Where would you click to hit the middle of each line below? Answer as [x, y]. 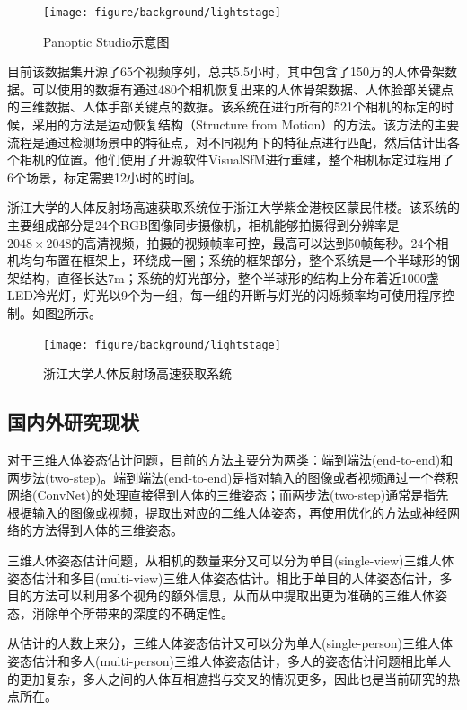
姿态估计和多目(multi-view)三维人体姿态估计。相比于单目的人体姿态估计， [224, 577]
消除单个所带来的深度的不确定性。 [132, 612]
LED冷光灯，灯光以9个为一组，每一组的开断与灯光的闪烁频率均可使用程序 [225, 295]
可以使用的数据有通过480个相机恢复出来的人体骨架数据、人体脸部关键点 [242, 89]
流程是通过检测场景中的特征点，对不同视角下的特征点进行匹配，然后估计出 [227, 142]
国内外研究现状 [73, 422]
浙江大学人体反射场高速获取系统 [137, 373]
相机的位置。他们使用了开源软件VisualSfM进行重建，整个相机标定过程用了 [237, 160]
